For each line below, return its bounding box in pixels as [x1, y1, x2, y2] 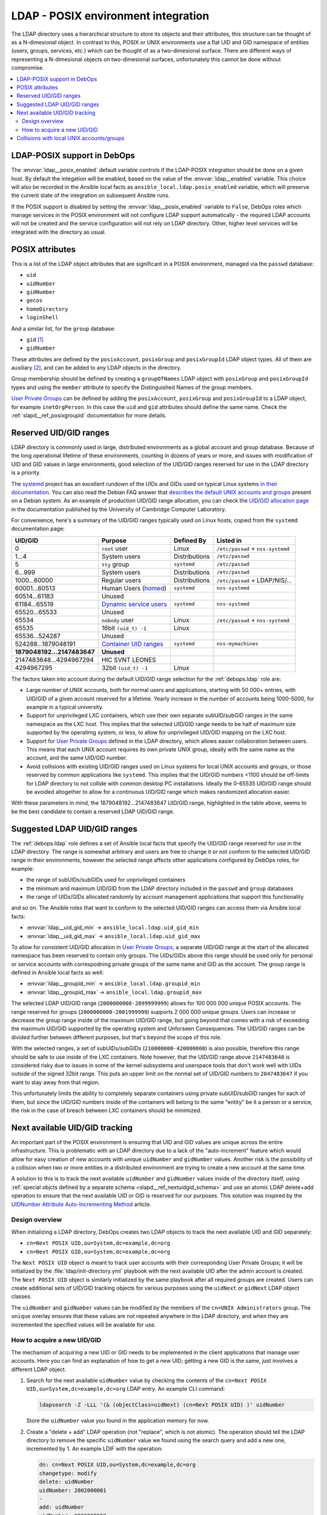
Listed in [216, 536, 242, 545]
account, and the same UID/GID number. [26, 754, 127, 762]
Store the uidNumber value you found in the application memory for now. [26, 1417, 210, 1424]
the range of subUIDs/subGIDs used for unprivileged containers [26, 876, 186, 884]
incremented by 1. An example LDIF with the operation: [26, 1445, 163, 1453]
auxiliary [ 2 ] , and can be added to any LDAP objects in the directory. [11, 364, 182, 371]
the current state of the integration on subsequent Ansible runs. [11, 191, 170, 199]
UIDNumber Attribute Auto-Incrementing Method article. [11, 1200, 151, 1208]
